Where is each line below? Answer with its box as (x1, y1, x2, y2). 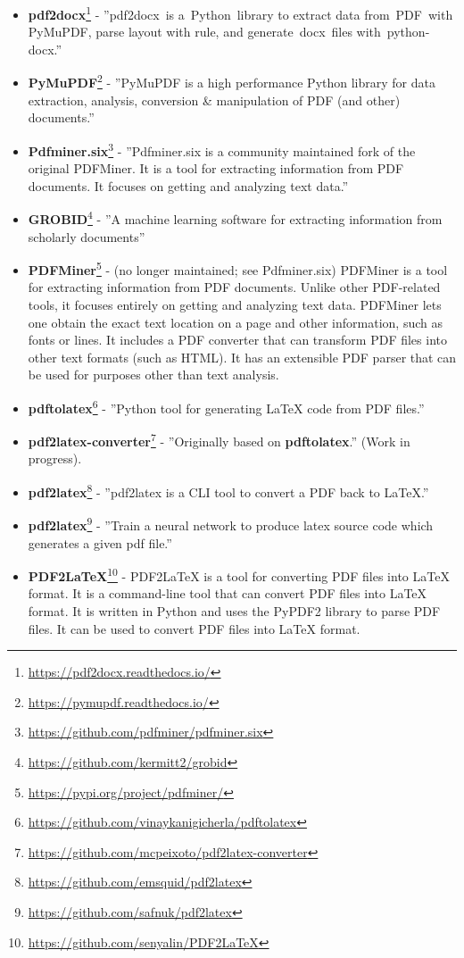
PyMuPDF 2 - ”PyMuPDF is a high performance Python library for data (28, 71, 435, 92)
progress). (28, 449, 82, 468)
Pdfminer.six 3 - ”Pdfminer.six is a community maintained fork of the (28, 138, 416, 160)
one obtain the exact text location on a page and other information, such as (28, 312, 443, 331)
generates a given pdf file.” (28, 533, 172, 552)
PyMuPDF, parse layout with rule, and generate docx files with (28, 22, 381, 41)
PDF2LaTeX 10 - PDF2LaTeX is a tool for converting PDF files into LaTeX (28, 564, 450, 585)
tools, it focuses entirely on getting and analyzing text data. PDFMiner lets (28, 296, 442, 313)
